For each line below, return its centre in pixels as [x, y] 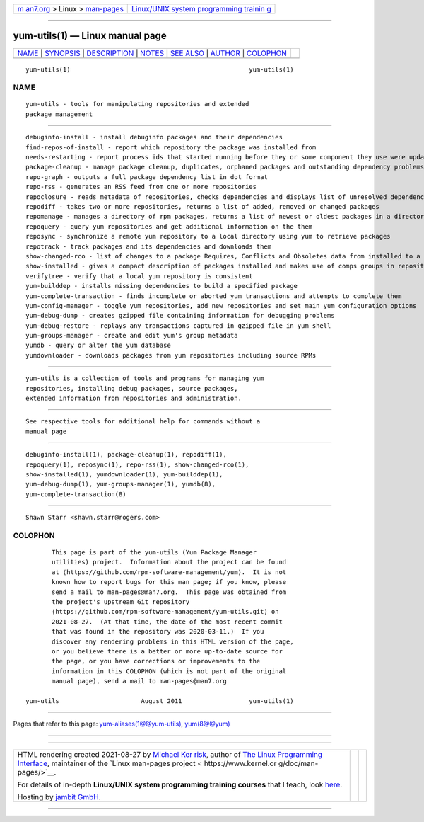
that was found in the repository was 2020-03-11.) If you [158, 632]
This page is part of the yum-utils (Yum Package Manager [154, 553]
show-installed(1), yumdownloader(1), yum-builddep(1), [124, 474]
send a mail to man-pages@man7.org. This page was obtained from [169, 592]
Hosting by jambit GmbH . [59, 797]
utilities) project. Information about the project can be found [169, 562]
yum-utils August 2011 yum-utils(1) [160, 701]
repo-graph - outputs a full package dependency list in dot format [147, 177]
